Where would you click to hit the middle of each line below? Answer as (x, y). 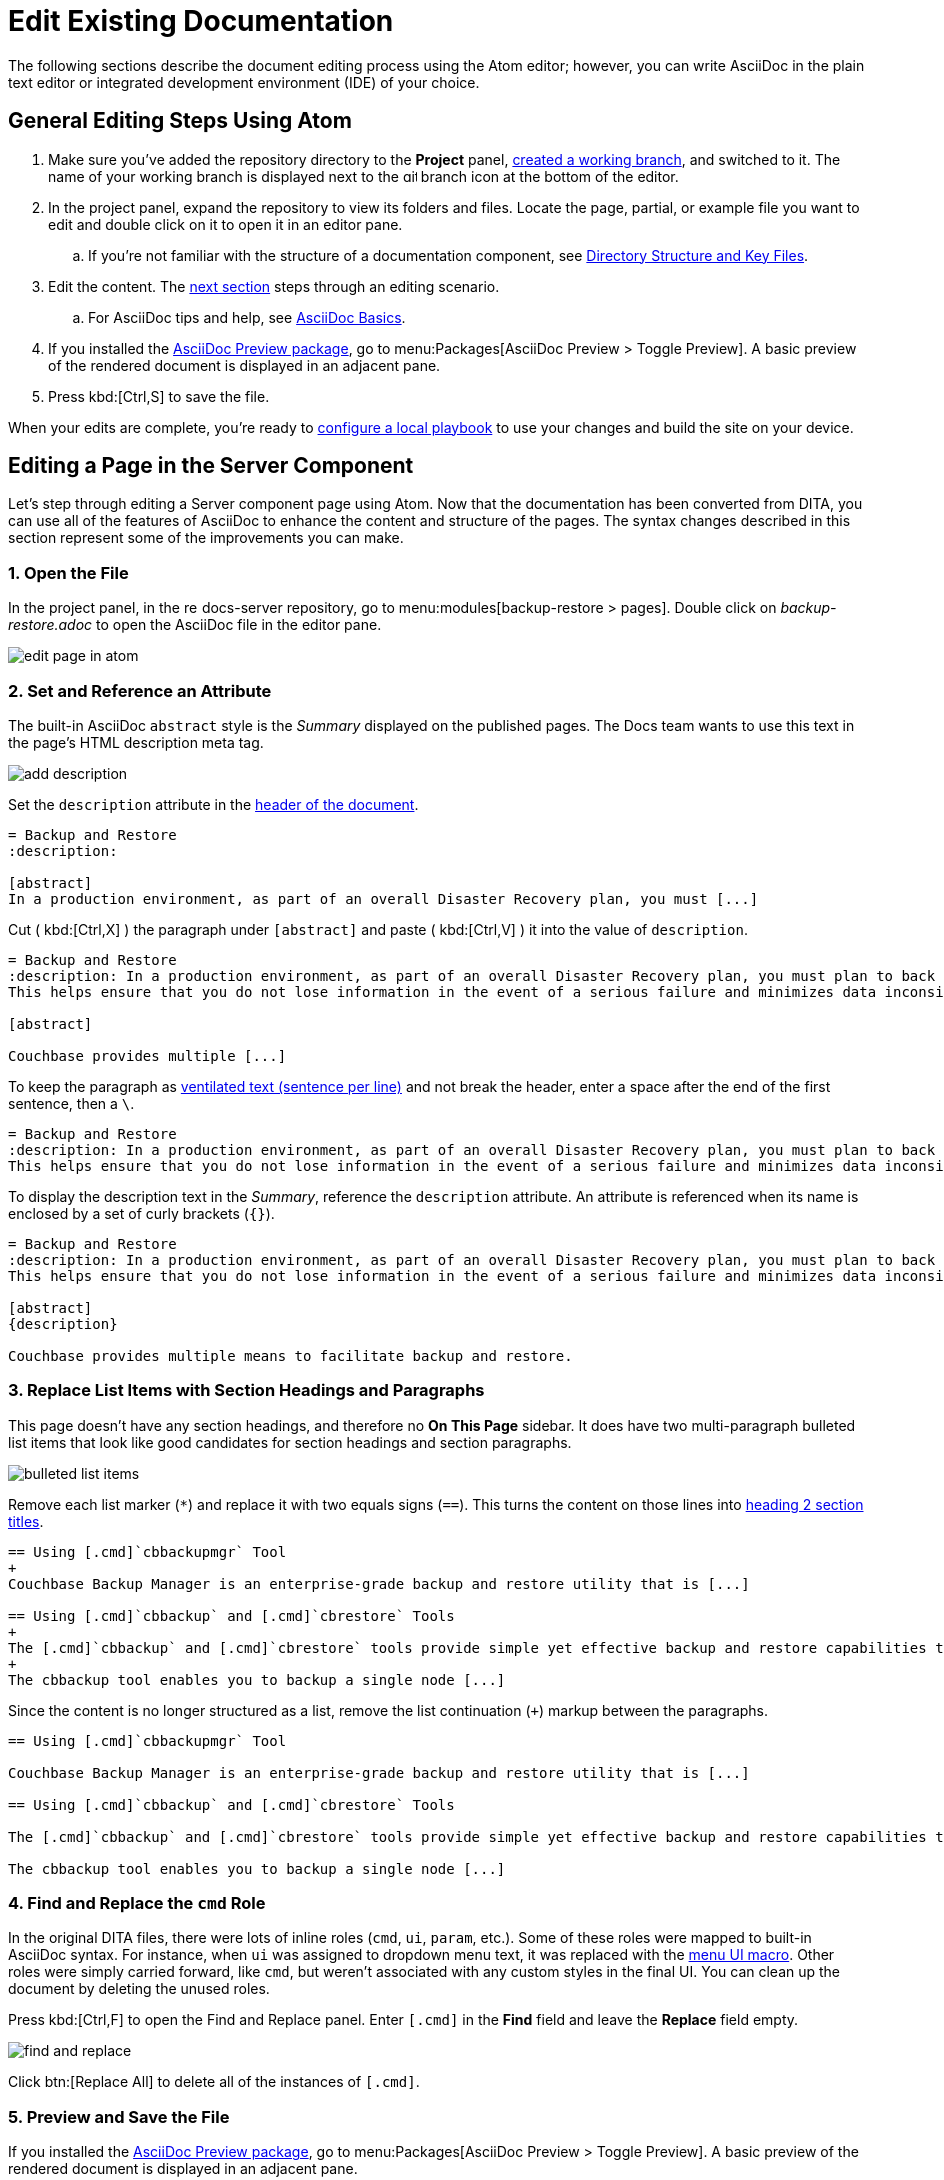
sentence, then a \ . (71, 1103)
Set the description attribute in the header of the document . (213, 804)
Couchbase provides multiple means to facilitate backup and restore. (290, 1355)
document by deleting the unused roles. (139, 1989)
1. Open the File (68, 572)
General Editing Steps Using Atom (180, 121)
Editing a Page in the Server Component (211, 466)
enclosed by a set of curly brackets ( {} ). (141, 1213)
